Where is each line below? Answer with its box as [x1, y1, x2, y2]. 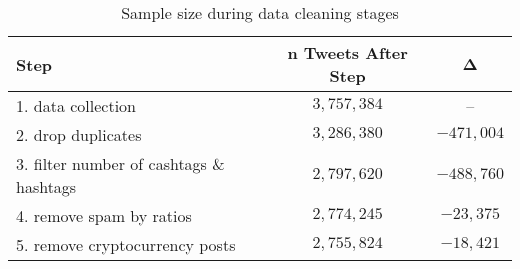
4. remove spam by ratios [16, 204, 192, 227]
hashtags [16, 175, 77, 198]
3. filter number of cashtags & [16, 152, 225, 175]
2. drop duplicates [16, 123, 142, 146]
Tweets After [303, 41, 408, 64]
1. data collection [16, 94, 137, 117]
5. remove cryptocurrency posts [16, 233, 236, 256]
